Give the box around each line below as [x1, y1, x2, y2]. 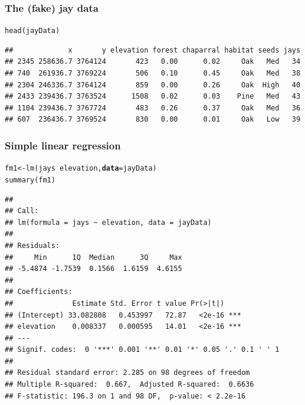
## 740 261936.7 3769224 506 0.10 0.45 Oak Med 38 [5, 69, 301, 78]
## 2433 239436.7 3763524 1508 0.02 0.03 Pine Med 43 [5, 92, 301, 101]
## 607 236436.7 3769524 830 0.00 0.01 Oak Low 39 [5, 115, 301, 124]
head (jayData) [5, 27, 60, 35]
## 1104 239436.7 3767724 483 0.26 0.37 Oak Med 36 [5, 103, 301, 112]
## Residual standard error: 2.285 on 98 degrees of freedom [5, 368, 250, 377]
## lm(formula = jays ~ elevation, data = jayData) [5, 218, 212, 227]
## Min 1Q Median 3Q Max [5, 253, 182, 262]
